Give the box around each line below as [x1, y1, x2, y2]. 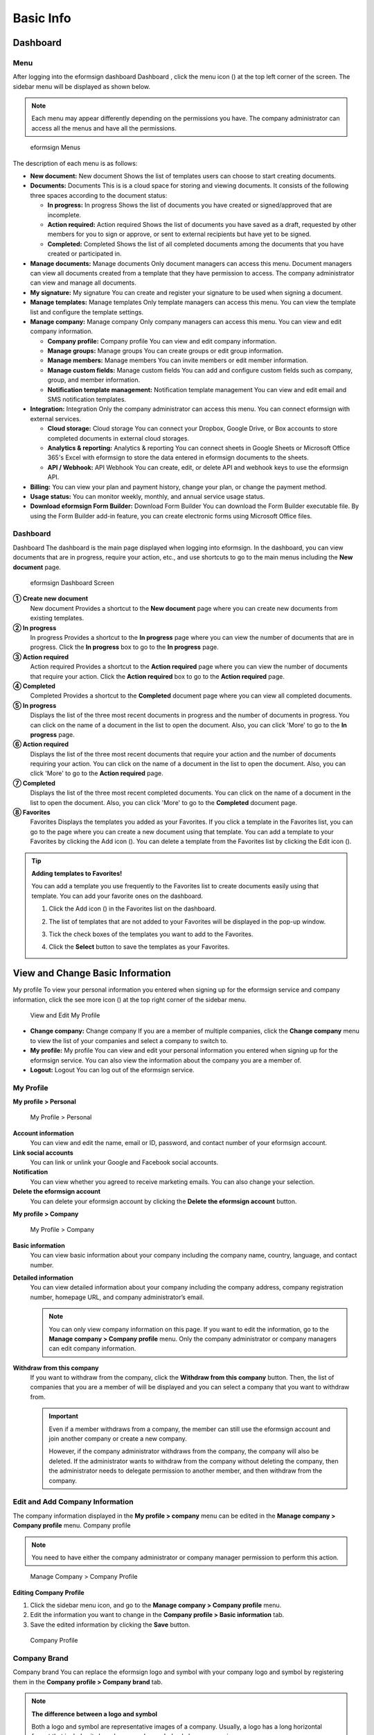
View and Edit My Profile [30, 1011, 100, 1019]
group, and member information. [47, 375, 141, 384]
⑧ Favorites [12, 809, 51, 817]
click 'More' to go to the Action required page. [30, 769, 163, 777]
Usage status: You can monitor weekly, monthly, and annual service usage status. [30, 492, 265, 500]
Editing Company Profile [12, 1588, 84, 1596]
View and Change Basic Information [12, 967, 171, 979]
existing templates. [30, 614, 84, 623]
